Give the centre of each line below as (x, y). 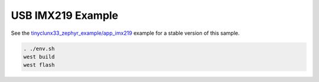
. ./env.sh (39, 48)
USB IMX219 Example (65, 15)
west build (39, 57)
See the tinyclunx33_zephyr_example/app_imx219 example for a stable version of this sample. (125, 33)
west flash (39, 65)
